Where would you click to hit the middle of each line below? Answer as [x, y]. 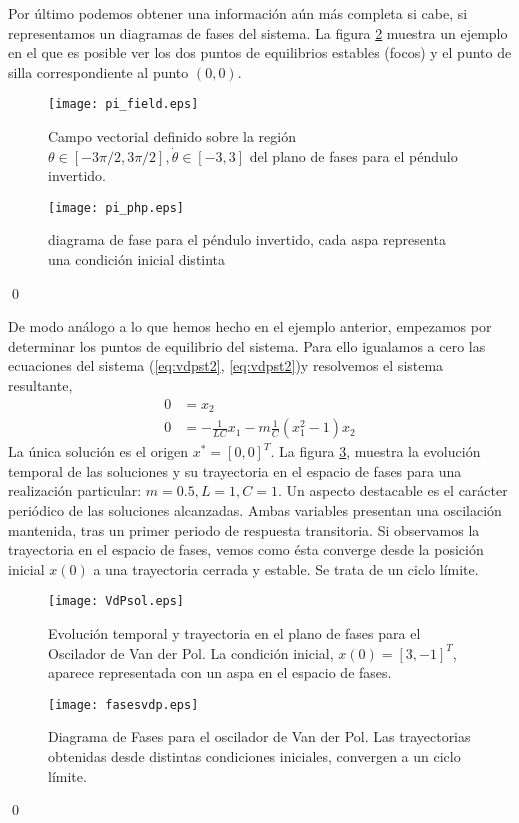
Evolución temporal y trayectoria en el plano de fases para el [234, 632]
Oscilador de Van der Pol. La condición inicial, [191, 652]
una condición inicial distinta [137, 259]
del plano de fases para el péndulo [353, 155]
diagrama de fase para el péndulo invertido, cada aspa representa [247, 239]
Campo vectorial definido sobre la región [172, 136]
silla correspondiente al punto [98, 71]
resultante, [40, 385]
